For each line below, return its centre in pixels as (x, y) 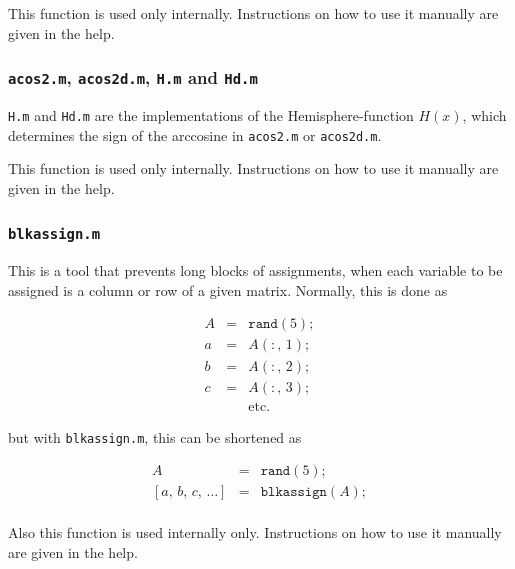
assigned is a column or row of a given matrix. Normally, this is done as (228, 289)
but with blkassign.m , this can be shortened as (155, 436)
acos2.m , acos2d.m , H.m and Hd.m (133, 77)
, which (484, 114)
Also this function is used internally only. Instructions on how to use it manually (255, 532)
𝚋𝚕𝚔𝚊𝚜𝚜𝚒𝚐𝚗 (293, 492)
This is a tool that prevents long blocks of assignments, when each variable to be (255, 270)
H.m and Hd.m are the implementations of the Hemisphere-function (211, 114)
